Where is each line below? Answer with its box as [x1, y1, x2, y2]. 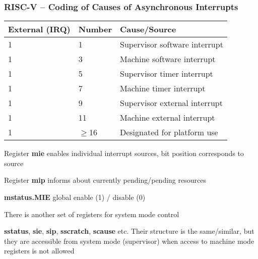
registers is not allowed [4, 245, 75, 256]
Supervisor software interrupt [119, 38, 223, 50]
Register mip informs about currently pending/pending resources [4, 175, 206, 185]
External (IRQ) [8, 23, 71, 35]
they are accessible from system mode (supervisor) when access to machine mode [4, 235, 254, 246]
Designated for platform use [119, 126, 218, 138]
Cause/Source [119, 23, 176, 35]
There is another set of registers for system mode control [4, 209, 179, 219]
